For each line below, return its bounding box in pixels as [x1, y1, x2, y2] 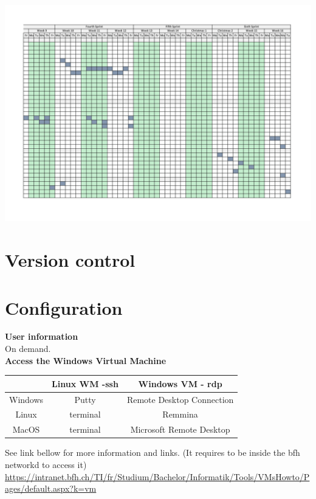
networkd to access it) [5, 458, 87, 470]
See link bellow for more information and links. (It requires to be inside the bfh [5, 446, 300, 459]
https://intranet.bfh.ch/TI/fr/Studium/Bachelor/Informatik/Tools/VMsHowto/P [5, 470, 310, 483]
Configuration [5, 295, 123, 320]
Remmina [162, 408, 198, 421]
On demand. [5, 342, 51, 355]
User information [5, 330, 78, 343]
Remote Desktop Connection [126, 393, 234, 405]
